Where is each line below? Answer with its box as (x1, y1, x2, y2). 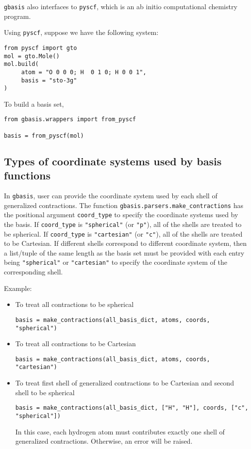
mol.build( (4, 61, 39, 68)
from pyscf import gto (4, 44, 77, 51)
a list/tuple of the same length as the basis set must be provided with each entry (4, 247, 245, 257)
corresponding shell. (4, 267, 63, 277)
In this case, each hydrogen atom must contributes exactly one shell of (15, 426, 225, 436)
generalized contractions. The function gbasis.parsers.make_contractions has (4, 200, 243, 210)
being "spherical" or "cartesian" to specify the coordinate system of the (4, 257, 227, 267)
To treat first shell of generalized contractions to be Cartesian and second (15, 378, 234, 388)
